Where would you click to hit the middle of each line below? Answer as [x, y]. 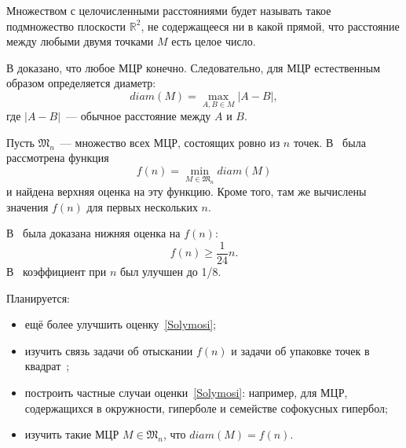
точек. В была [329, 142]
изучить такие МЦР [72, 434]
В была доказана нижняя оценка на [93, 233]
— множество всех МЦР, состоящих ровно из [170, 142]
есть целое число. [214, 41]
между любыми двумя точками [80, 41]
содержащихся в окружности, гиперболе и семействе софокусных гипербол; [206, 408]
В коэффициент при [57, 271]
